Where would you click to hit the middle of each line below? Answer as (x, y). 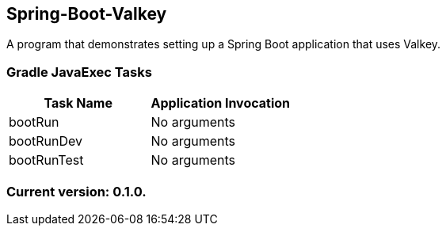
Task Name (78, 103)
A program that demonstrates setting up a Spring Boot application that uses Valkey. (224, 44)
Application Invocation (221, 103)
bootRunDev (46, 141)
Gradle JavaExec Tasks (79, 72)
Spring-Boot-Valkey (87, 14)
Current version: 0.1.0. (76, 191)
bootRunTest (46, 160)
